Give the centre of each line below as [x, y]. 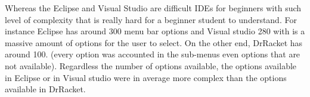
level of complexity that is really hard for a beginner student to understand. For [151, 19]
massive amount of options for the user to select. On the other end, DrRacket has [154, 42]
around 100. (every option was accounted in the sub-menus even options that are [153, 54]
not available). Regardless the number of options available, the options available [151, 65]
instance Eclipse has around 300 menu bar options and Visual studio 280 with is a [155, 31]
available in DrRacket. [45, 89]
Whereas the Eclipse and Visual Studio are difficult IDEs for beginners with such [153, 8]
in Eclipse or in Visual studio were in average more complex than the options [146, 77]
